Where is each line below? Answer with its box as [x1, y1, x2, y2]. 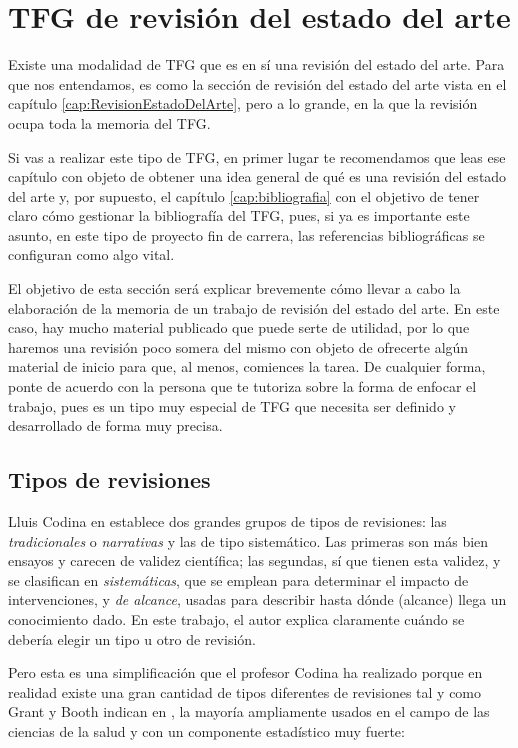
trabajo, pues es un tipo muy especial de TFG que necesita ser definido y [8, 395, 456, 416]
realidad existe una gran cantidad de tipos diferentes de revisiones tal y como [8, 681, 482, 702]
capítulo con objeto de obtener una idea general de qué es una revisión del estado [8, 166, 507, 187]
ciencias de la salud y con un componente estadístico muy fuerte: [8, 720, 405, 741]
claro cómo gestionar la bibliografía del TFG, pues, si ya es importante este [8, 205, 470, 226]
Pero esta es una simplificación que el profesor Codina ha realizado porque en [8, 662, 483, 683]
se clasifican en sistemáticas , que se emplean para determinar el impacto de [8, 569, 469, 590]
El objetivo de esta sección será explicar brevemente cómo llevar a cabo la [8, 278, 461, 299]
